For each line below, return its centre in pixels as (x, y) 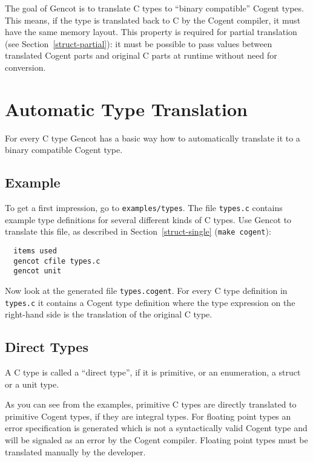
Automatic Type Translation (126, 109)
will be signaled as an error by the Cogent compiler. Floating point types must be (156, 440)
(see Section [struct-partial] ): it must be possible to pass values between (139, 43)
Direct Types (47, 347)
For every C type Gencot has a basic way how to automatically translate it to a (153, 138)
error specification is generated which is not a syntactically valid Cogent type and (156, 428)
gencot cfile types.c (57, 261)
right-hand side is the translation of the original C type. (109, 314)
